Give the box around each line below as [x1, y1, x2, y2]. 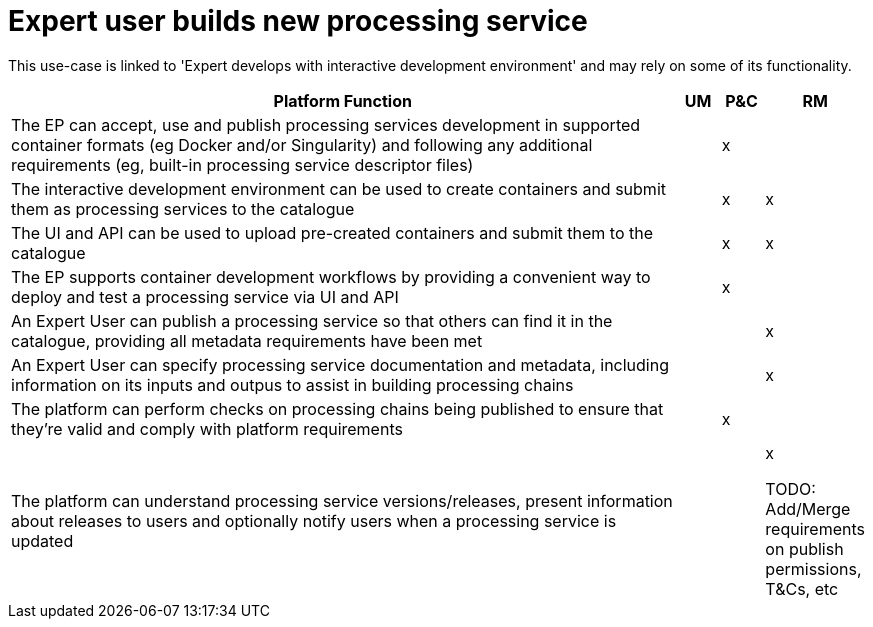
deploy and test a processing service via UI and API [11, 286, 399, 307]
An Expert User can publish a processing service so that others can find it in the [11, 310, 613, 331]
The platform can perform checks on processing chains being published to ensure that [11, 398, 664, 419]
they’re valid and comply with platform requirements [11, 418, 403, 439]
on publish [765, 538, 844, 559]
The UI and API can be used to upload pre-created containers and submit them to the [11, 222, 654, 243]
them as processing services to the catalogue [11, 198, 355, 219]
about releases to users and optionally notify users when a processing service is [11, 510, 617, 531]
